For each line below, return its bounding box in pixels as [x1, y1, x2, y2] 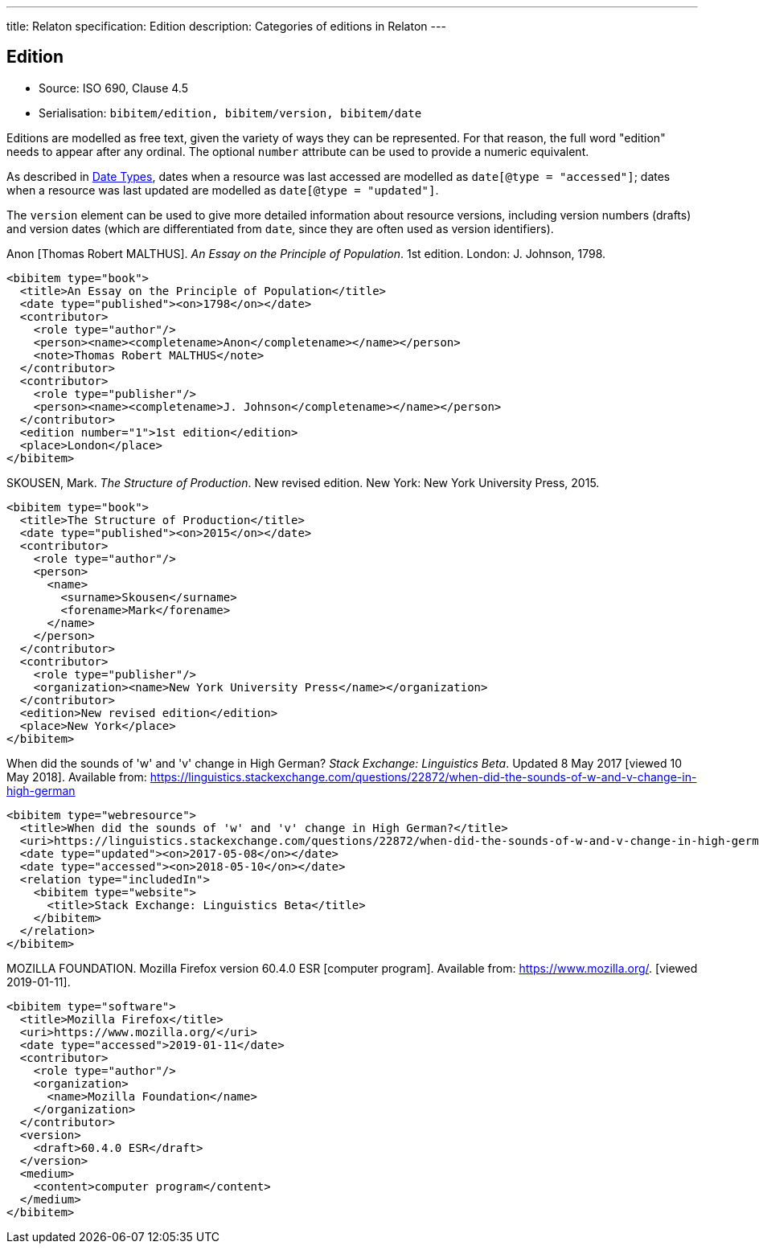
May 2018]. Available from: [6, 769, 147, 784]
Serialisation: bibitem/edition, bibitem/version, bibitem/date [39, 105, 422, 120]
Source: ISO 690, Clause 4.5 [39, 80, 188, 95]
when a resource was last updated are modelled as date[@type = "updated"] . [6, 182, 439, 197]
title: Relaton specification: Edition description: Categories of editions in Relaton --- [6, 19, 446, 33]
